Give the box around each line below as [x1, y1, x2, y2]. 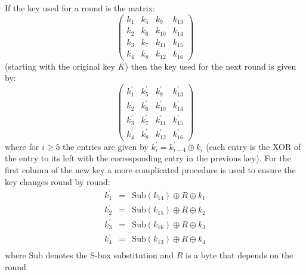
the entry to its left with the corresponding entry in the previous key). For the [5, 152, 291, 164]
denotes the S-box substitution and [45, 249, 174, 261]
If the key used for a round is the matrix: [5, 2, 155, 14]
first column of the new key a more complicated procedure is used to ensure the [5, 163, 296, 176]
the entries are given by [63, 140, 149, 152]
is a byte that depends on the [186, 249, 293, 261]
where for [5, 140, 39, 152]
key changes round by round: [5, 175, 110, 187]
